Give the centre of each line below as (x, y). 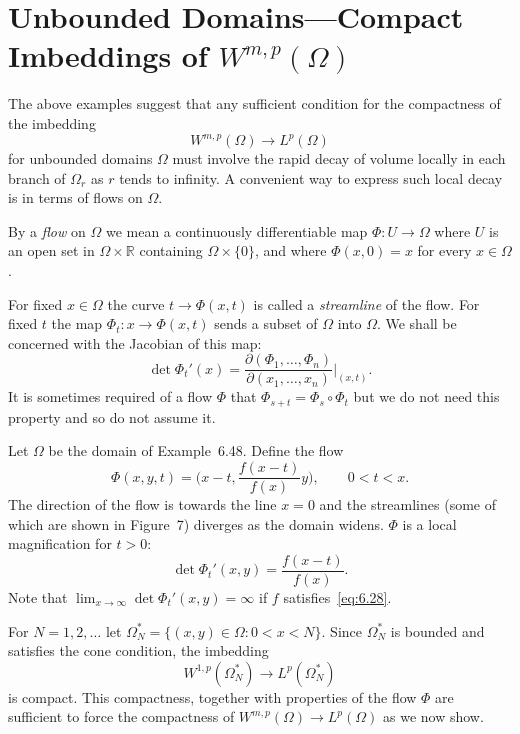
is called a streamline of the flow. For (366, 303)
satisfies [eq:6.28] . (337, 596)
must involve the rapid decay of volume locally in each (339, 158)
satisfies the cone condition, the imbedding (138, 650)
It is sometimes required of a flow (110, 396)
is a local (429, 523)
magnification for (60, 543)
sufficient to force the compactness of (121, 716)
